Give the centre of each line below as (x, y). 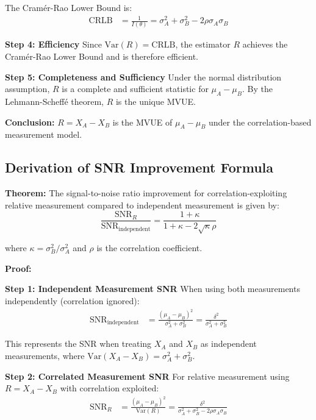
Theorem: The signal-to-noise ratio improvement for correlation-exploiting (146, 193)
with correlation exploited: (110, 388)
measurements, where (45, 355)
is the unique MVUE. (156, 101)
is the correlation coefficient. (149, 248)
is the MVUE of (142, 122)
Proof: (18, 268)
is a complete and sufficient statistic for (135, 89)
